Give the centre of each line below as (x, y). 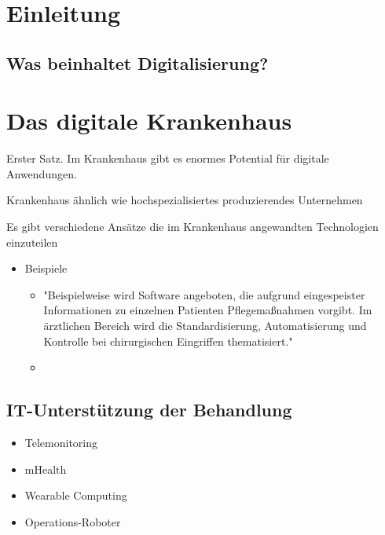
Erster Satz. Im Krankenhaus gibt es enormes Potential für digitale (168, 158)
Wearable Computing (76, 495)
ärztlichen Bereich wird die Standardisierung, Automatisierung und (205, 326)
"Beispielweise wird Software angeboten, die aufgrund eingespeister (204, 294)
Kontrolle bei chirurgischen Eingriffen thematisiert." (168, 341)
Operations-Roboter (73, 521)
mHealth (46, 469)
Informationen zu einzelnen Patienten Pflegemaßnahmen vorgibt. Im (208, 310)
